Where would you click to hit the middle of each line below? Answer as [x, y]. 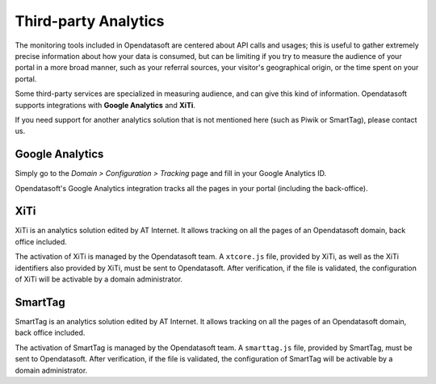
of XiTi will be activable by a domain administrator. [99, 279]
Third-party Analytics [90, 21]
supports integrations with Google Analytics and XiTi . [105, 105]
